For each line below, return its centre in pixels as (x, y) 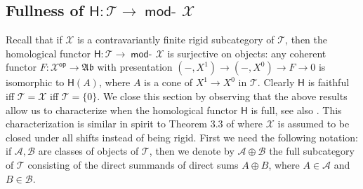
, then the (306, 40)
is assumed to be (313, 124)
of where (245, 124)
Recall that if (34, 40)
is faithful (329, 82)
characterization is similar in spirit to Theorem (107, 124)
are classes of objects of (88, 151)
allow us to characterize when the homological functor (122, 110)
